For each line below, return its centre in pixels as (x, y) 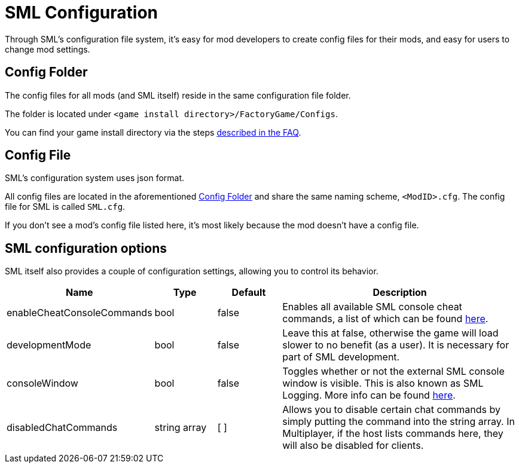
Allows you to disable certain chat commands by (391, 410)
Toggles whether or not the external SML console (393, 371)
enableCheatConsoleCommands (80, 313)
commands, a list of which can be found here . (385, 319)
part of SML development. (341, 357)
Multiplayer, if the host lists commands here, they (393, 434)
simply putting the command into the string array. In (399, 422)
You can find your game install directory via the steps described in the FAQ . (153, 132)
